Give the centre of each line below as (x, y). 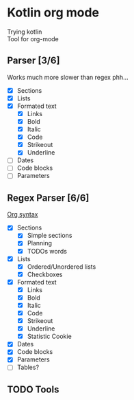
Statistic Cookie (49, 336)
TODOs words (47, 251)
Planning (40, 243)
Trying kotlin (25, 32)
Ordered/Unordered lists (62, 267)
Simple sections (50, 236)
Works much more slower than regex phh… (68, 77)
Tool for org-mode (33, 38)
